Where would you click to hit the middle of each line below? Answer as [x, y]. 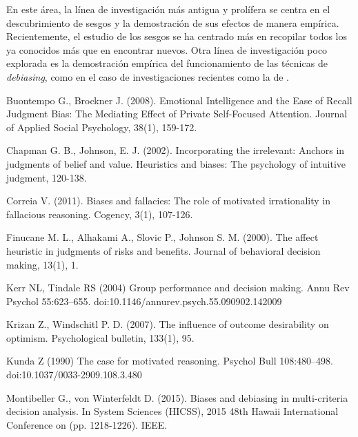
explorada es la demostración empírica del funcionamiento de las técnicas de [167, 63]
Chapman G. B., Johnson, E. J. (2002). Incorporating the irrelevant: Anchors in [176, 150]
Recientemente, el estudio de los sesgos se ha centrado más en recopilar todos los [177, 36]
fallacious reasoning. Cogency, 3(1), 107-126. [100, 214]
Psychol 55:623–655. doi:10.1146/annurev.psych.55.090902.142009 [144, 301]
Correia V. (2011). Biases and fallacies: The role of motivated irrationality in [169, 201]
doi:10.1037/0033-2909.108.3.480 [74, 375]
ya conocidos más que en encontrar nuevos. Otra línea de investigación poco [167, 49]
